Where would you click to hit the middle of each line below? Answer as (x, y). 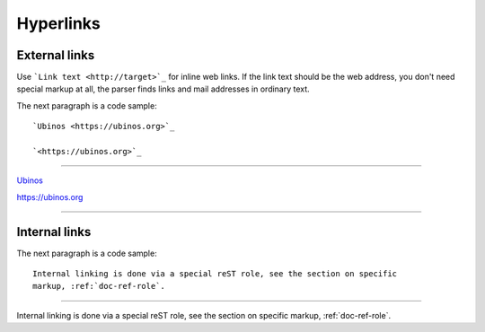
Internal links (54, 232)
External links (56, 55)
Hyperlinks (58, 23)
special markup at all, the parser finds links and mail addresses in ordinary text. (163, 89)
